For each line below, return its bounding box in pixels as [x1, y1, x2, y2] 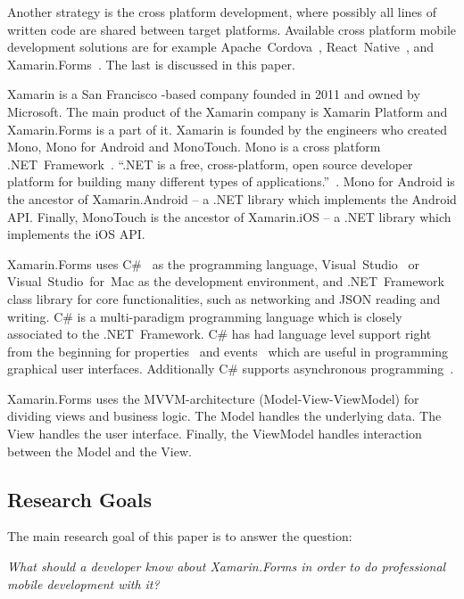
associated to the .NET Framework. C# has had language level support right [7, 324, 432, 343]
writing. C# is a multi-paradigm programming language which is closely [7, 307, 402, 325]
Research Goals [7, 485, 153, 513]
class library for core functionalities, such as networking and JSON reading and [7, 289, 441, 308]
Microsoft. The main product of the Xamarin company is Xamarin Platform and [7, 102, 448, 120]
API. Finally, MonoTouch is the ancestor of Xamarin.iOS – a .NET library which [7, 207, 452, 226]
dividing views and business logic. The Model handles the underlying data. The [7, 406, 442, 425]
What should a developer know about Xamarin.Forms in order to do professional [7, 557, 446, 576]
